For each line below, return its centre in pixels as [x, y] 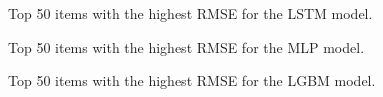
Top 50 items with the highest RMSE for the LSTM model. [190, 13]
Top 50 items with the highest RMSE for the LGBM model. [192, 80]
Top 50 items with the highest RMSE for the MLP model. [186, 46]
